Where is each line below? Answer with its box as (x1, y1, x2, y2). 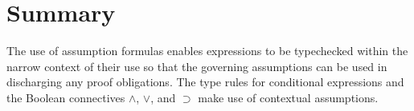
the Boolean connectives (6, 89, 125, 105)
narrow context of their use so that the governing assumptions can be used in (6, 57, 387, 74)
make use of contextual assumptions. (198, 89, 379, 105)
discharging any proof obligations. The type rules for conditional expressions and (6, 73, 404, 90)
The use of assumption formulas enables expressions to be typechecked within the (6, 42, 408, 59)
